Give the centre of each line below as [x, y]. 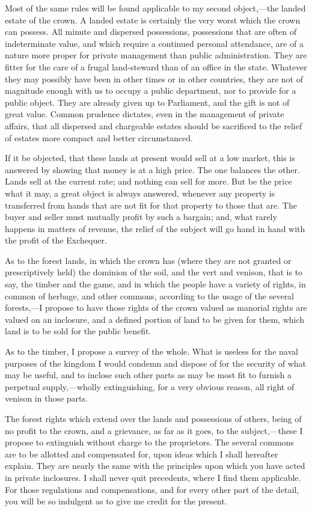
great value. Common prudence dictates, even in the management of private [145, 114]
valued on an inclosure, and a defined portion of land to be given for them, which [155, 319]
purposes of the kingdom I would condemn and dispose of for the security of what [156, 363]
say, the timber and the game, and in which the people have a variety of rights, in [155, 284]
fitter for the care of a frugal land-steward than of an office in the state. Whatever [156, 66]
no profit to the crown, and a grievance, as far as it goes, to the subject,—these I [154, 430]
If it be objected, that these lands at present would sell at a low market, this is [150, 158]
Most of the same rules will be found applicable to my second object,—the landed [155, 8]
